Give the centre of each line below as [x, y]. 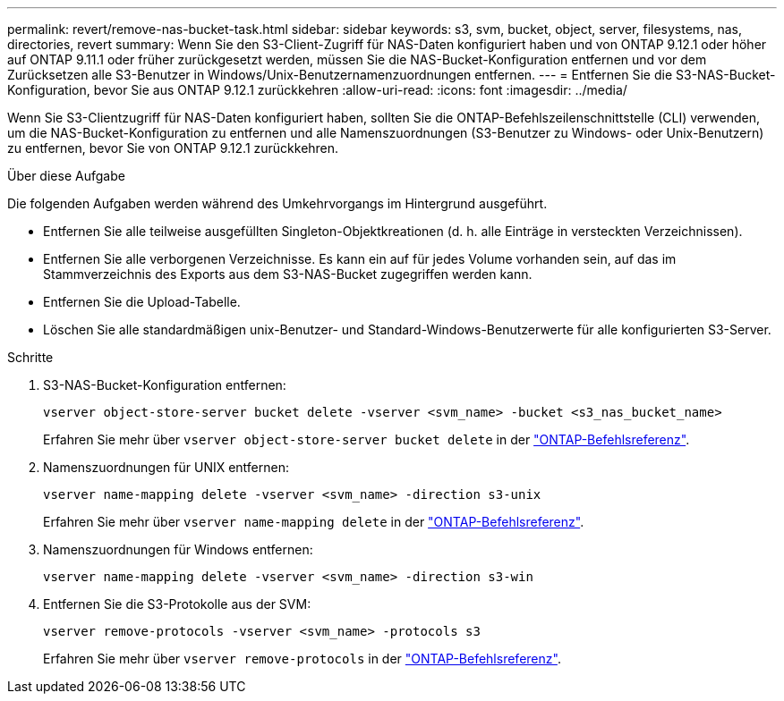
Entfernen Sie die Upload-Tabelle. [142, 302]
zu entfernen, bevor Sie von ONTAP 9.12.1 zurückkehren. [173, 148]
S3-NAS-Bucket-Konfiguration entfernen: [165, 385]
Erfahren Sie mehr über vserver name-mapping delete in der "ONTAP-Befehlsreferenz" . [314, 522]
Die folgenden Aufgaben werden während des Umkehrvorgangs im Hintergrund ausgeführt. [277, 203]
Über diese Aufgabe [66, 176]
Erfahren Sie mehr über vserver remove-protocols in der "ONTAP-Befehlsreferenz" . [302, 659]
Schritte [30, 357]
